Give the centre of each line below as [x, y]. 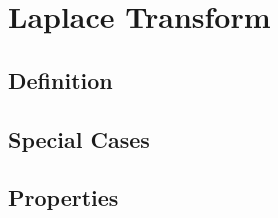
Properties [63, 197]
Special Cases [79, 138]
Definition [60, 79]
